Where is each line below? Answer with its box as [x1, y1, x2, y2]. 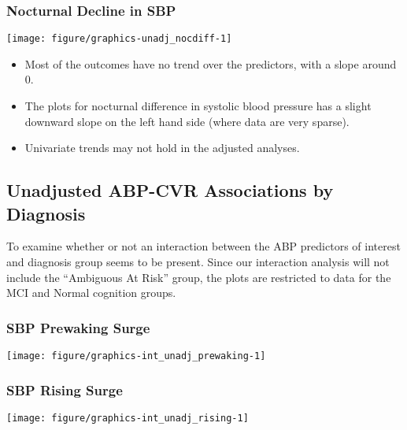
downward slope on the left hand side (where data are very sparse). [24, 113, 350, 129]
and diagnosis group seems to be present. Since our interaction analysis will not [6, 254, 390, 270]
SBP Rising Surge [6, 380, 123, 399]
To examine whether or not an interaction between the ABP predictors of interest [6, 238, 401, 254]
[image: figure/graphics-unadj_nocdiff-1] [6, 33, 232, 45]
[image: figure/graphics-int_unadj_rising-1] [6, 412, 249, 424]
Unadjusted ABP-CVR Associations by [6, 178, 334, 202]
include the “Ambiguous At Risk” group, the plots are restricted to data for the [6, 269, 391, 285]
